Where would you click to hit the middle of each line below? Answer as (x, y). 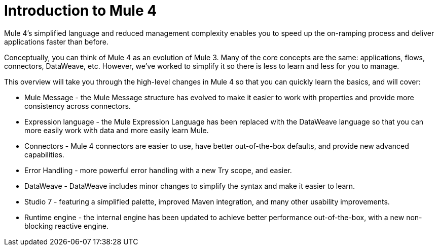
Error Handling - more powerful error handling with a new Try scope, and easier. (158, 170)
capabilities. (44, 154)
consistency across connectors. (78, 106)
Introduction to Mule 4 (81, 11)
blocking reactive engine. (66, 226)
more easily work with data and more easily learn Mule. (117, 130)
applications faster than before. (56, 41)
